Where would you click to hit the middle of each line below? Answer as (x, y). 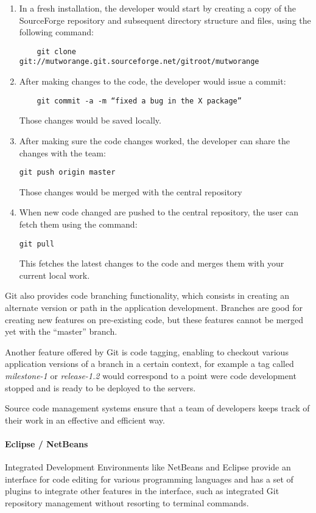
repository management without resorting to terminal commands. (127, 502)
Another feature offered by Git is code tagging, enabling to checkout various (147, 351)
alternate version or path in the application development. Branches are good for (154, 307)
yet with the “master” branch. (61, 331)
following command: (56, 32)
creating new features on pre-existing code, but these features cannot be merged (154, 319)
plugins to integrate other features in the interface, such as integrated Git (142, 491)
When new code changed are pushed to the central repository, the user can (159, 212)
